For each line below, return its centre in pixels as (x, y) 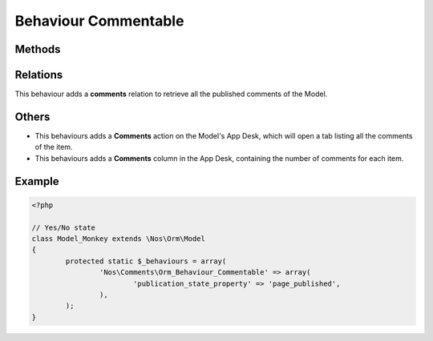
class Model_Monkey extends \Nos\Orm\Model (119, 239)
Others (32, 116)
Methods (38, 49)
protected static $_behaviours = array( (146, 261)
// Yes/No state (64, 227)
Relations (39, 75)
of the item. (54, 147)
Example (37, 181)
